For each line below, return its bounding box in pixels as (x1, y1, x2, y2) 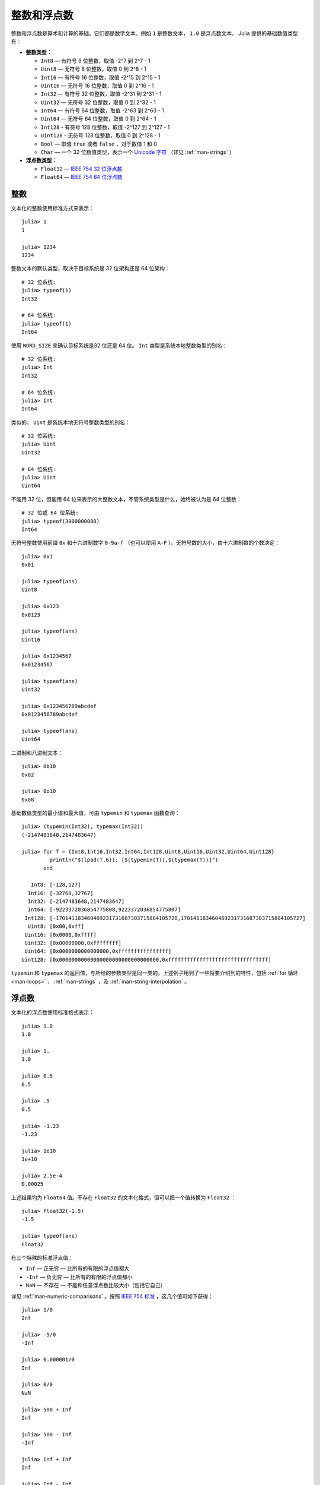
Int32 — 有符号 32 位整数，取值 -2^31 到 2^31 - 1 (40, 90, 162, 97)
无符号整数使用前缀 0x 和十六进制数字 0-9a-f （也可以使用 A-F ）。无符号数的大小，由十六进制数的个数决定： (11, 539, 280, 546)
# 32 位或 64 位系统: (21, 510, 79, 516)
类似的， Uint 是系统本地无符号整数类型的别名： (11, 419, 130, 426)
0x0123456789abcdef (21, 711, 78, 718)
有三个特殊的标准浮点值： (11, 1254, 73, 1261)
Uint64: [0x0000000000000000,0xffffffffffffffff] (24, 948, 172, 955)
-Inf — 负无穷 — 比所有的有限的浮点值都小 (25, 1273, 133, 1280)
